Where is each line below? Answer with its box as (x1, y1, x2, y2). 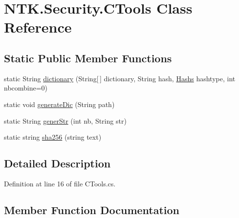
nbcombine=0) (4, 83, 48, 93)
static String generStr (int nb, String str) (4, 115, 127, 126)
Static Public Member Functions (4, 50, 172, 65)
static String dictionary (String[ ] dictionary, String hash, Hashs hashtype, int (4, 73, 236, 83)
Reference (4, 17, 72, 37)
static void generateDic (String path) (4, 99, 115, 109)
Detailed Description (4, 156, 111, 171)
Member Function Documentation (4, 202, 180, 217)
